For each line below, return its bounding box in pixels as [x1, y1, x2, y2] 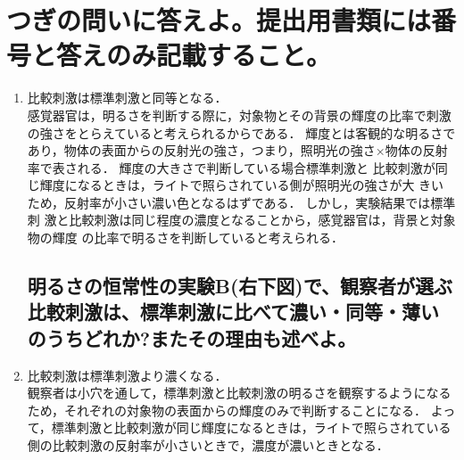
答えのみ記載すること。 [56, 37, 332, 73]
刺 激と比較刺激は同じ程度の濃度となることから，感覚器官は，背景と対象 [27, 210, 456, 229]
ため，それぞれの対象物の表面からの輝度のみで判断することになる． [27, 400, 427, 419]
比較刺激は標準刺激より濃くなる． [27, 366, 228, 384]
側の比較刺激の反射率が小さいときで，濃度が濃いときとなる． [27, 436, 389, 455]
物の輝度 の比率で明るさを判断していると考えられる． [27, 228, 344, 247]
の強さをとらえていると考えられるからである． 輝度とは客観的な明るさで [27, 123, 456, 142]
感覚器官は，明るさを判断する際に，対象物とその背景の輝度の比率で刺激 [27, 105, 452, 124]
